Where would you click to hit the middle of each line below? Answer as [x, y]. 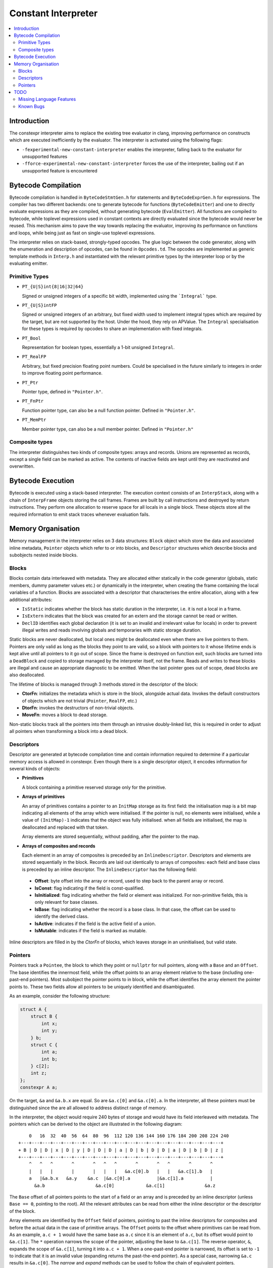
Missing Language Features [47, 99]
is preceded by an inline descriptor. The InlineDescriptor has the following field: [109, 869]
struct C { [44, 1045]
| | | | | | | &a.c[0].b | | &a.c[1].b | [121, 1171]
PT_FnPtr [33, 401]
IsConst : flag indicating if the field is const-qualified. [89, 888]
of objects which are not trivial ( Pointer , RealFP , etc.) [80, 700]
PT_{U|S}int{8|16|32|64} [53, 287]
